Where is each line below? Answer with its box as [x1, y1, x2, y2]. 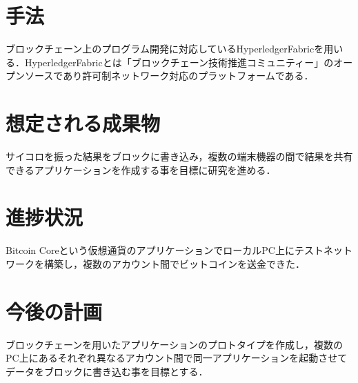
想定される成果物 [6, 109, 161, 137]
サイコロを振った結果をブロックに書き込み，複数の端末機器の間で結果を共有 [6, 149, 353, 164]
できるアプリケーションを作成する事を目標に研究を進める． [6, 162, 276, 177]
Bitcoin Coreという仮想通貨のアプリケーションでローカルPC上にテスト [6, 243, 324, 257]
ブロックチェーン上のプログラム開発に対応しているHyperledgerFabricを [6, 41, 324, 56]
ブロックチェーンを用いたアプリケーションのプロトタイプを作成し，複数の [6, 337, 344, 351]
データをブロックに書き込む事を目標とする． [6, 364, 208, 378]
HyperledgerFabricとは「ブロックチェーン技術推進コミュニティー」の [24, 55, 334, 69]
